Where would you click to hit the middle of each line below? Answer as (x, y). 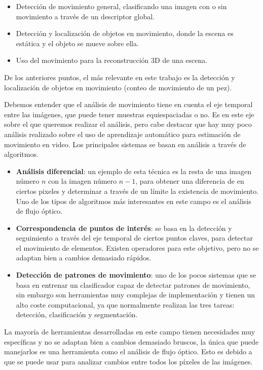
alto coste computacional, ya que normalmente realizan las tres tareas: (125, 304)
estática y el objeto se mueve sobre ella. (77, 43)
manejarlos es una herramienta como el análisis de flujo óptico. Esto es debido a (128, 351)
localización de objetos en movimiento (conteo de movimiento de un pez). (118, 87)
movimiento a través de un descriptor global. (85, 16)
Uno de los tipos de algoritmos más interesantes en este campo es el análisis (134, 201)
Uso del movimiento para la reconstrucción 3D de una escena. (112, 60)
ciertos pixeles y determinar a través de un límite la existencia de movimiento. (137, 191)
